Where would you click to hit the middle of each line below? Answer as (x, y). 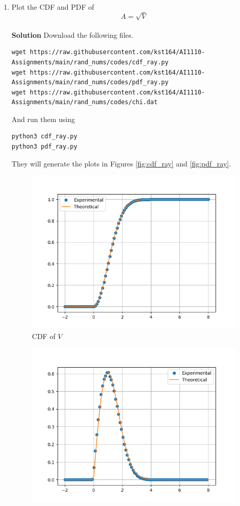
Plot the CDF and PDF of (53, 7)
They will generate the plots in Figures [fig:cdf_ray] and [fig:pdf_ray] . (121, 163)
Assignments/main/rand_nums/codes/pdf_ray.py (90, 82)
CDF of (44, 336)
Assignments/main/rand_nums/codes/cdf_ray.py (90, 62)
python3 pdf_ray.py (44, 147)
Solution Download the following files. (72, 34)
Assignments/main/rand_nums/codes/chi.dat (85, 102)
